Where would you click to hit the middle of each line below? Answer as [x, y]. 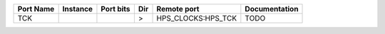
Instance [77, 9]
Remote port [178, 9]
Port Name [36, 9]
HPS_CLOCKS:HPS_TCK [197, 18]
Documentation [272, 9]
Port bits [116, 9]
